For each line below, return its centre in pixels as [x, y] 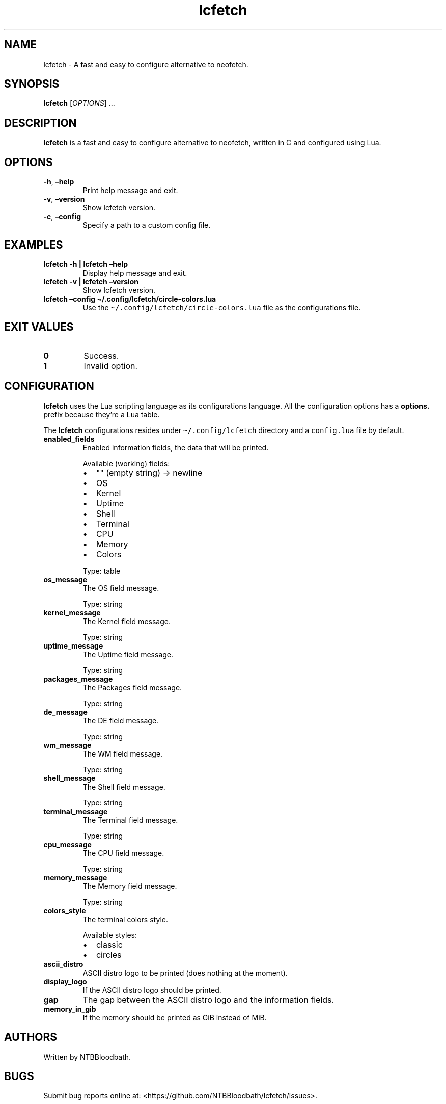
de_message [65, 712]
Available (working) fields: [126, 463]
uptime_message [73, 645]
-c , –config [62, 217]
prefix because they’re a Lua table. [102, 414]
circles [109, 954]
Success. [101, 355]
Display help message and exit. [135, 273]
